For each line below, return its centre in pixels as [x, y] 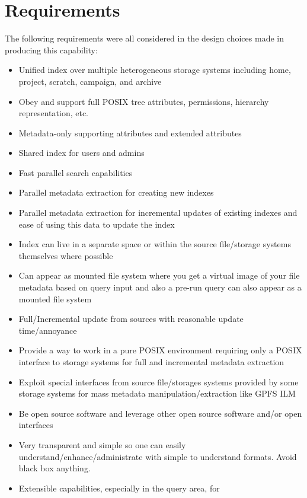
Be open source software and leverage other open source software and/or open [160, 413]
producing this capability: [51, 50]
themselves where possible [66, 255]
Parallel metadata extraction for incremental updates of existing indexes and [158, 213]
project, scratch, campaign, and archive [90, 81]
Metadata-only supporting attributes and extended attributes [130, 133]
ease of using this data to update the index [97, 224]
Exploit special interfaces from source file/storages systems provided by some [159, 382]
